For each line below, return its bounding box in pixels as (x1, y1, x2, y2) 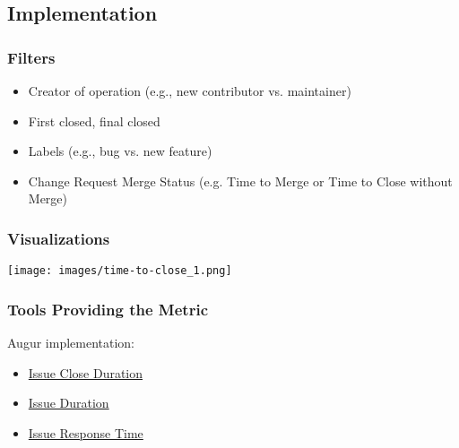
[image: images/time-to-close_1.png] (7, 264, 232, 278)
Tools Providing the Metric (7, 297, 208, 320)
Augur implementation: (7, 333, 135, 352)
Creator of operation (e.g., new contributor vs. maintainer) (28, 82, 351, 99)
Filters (7, 46, 56, 68)
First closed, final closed (28, 111, 160, 130)
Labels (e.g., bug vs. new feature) (28, 142, 212, 160)
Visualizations (7, 227, 110, 249)
